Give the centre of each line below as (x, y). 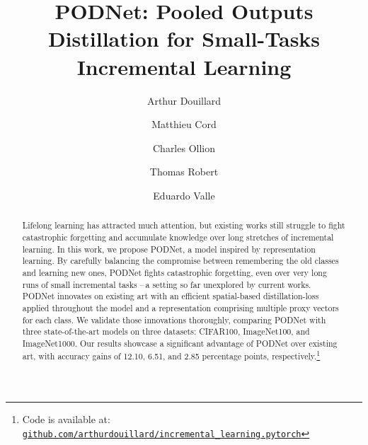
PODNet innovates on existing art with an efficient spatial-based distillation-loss (171, 296)
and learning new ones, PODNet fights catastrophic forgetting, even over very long (174, 272)
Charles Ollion (184, 148)
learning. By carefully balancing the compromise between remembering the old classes (180, 261)
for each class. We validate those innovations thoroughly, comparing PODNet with (174, 319)
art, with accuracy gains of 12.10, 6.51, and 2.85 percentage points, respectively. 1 (171, 355)
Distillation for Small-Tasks (184, 39)
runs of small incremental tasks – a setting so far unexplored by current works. (167, 284)
